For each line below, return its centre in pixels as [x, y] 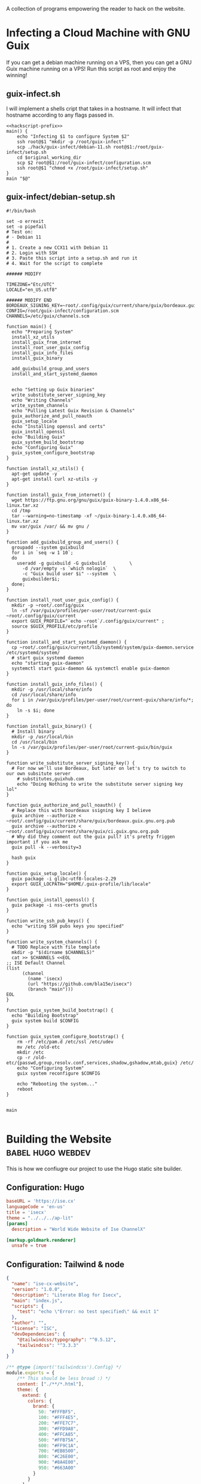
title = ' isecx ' [26, 1213]
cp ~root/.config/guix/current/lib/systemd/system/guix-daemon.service [103, 647]
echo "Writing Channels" [42, 400]
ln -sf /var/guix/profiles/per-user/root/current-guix [81, 610]
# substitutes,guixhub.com [51, 779]
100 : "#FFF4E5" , [58, 1418]
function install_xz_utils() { [45, 468]
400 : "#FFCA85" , [58, 1434]
